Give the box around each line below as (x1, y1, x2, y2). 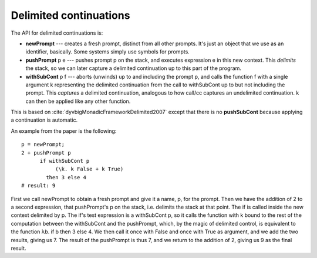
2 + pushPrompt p (21, 149, 71, 156)
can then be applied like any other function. (25, 98, 131, 105)
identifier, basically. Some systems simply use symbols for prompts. (25, 48, 190, 55)
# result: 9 (21, 182, 56, 189)
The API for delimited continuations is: (11, 29, 103, 36)
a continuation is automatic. (11, 116, 78, 123)
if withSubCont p (39, 158, 90, 165)
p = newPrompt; (21, 141, 65, 148)
